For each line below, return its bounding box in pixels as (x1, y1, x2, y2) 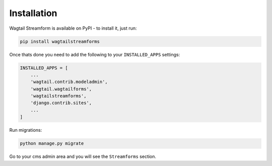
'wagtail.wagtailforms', (30, 86, 92, 92)
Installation (9, 8, 57, 19)
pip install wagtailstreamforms (20, 38, 100, 44)
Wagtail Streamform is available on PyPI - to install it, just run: (9, 25, 137, 31)
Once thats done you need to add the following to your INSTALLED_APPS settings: (9, 51, 180, 57)
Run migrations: (9, 127, 42, 133)
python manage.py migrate (20, 141, 84, 146)
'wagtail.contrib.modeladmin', (30, 79, 108, 85)
